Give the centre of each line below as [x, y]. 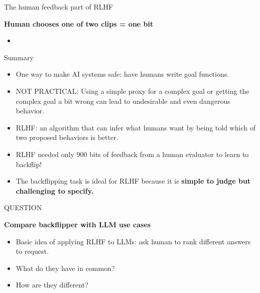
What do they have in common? [65, 268]
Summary [19, 57]
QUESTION [23, 207]
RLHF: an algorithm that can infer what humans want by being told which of [136, 127]
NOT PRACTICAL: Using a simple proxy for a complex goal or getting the [133, 91]
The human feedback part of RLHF [59, 7]
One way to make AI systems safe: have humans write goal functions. [122, 74]
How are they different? [52, 285]
